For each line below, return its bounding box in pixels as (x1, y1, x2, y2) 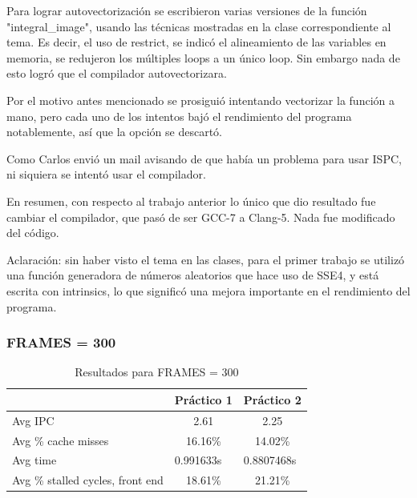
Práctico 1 (174, 391, 233, 408)
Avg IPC (12, 412, 55, 428)
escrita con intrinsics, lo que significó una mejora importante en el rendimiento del (6, 282, 411, 299)
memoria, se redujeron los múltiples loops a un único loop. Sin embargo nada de (6, 49, 400, 66)
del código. (6, 224, 59, 241)
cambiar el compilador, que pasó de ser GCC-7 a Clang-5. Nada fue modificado (6, 208, 395, 225)
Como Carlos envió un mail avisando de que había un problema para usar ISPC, (6, 150, 402, 167)
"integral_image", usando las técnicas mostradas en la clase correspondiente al (6, 18, 391, 34)
